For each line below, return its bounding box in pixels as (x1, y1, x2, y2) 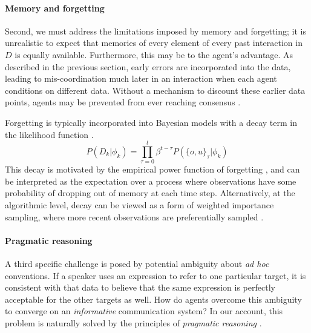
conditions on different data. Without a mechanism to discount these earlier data (5, 84, 306, 96)
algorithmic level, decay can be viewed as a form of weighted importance (5, 199, 274, 211)
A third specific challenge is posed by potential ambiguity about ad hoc (5, 257, 269, 270)
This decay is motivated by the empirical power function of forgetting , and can (5, 163, 300, 176)
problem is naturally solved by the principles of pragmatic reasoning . (5, 317, 262, 329)
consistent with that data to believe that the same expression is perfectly (5, 281, 275, 294)
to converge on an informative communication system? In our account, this (5, 305, 283, 317)
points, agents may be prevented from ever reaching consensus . (5, 96, 241, 108)
